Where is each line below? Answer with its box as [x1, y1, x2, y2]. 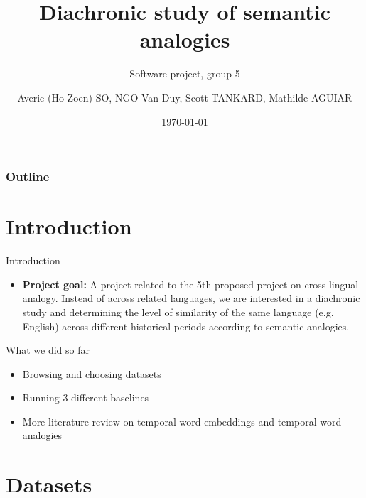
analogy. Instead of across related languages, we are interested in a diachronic [22, 291, 360, 305]
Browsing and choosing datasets [22, 366, 161, 381]
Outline [6, 168, 50, 185]
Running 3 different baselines [22, 390, 149, 405]
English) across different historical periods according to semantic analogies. [22, 318, 350, 333]
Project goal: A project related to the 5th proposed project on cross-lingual [22, 276, 359, 291]
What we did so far [6, 342, 90, 357]
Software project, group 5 [129, 66, 240, 81]
